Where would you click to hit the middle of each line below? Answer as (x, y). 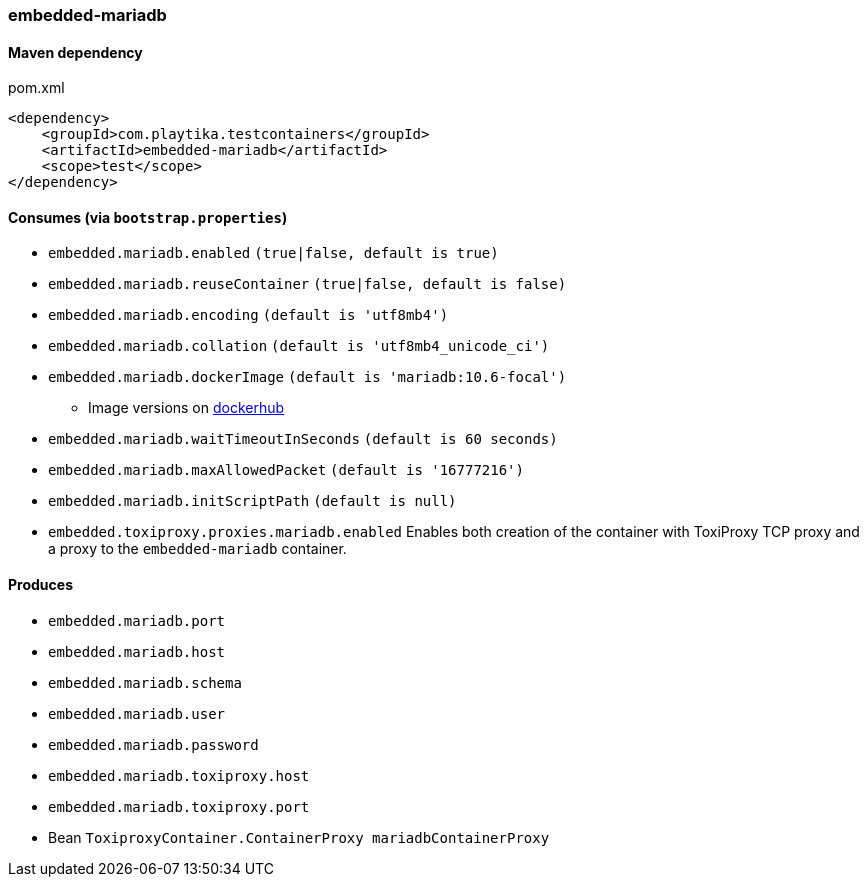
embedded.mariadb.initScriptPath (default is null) (252, 501)
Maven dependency (75, 52)
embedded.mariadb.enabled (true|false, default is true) (273, 253)
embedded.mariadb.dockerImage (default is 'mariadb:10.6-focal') (307, 377)
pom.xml (36, 88)
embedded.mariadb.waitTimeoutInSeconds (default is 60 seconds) (303, 439)
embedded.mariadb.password (153, 744)
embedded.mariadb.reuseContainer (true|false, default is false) (307, 284)
